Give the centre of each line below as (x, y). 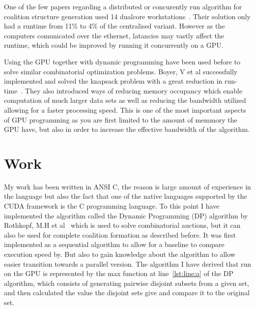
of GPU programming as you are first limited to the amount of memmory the (121, 119)
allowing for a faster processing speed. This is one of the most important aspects (125, 109)
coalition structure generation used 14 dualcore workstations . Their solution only (127, 16)
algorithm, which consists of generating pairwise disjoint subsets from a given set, (127, 283)
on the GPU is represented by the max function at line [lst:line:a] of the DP (119, 273)
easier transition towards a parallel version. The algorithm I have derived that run (128, 263)
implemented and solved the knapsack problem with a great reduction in (113, 81)
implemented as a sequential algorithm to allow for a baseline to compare (114, 244)
